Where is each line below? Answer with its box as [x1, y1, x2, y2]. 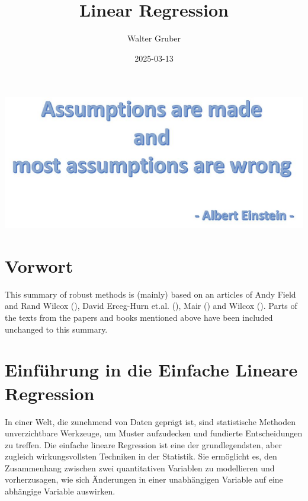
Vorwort [5, 253, 73, 277]
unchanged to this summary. [5, 323, 108, 335]
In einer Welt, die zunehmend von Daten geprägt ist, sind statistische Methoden [5, 415, 296, 427]
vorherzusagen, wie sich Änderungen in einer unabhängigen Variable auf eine [5, 473, 283, 486]
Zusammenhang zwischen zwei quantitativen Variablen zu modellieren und [5, 461, 275, 474]
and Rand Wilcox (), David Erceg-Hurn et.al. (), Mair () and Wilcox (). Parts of [5, 299, 297, 312]
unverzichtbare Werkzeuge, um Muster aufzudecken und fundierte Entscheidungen [5, 427, 303, 439]
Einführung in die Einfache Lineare [5, 358, 298, 382]
